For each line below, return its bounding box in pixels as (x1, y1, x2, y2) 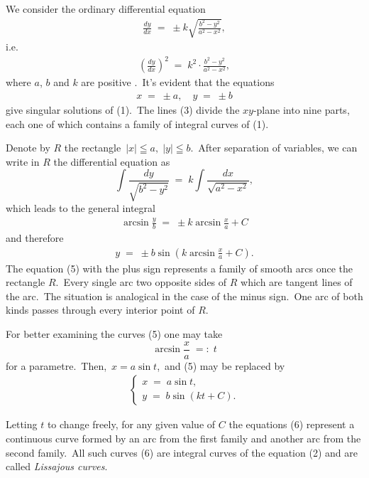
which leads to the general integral (6, 201, 155, 216)
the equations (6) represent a (228, 417, 355, 432)
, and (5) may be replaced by (157, 358, 285, 373)
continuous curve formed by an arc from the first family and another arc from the (6, 430, 361, 445)
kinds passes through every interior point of (6, 302, 195, 317)
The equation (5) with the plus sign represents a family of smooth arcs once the (6, 260, 353, 275)
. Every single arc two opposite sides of (55, 275, 227, 290)
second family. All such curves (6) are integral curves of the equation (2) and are (6, 445, 358, 460)
